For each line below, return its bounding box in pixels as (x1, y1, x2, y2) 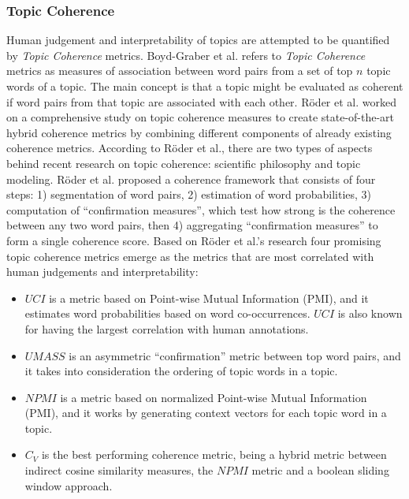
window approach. (24, 477, 113, 493)
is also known (337, 305, 403, 322)
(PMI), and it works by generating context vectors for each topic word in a (24, 404, 387, 421)
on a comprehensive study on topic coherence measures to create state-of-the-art (6, 109, 395, 125)
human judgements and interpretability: (6, 263, 199, 280)
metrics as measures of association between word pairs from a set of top (6, 62, 353, 79)
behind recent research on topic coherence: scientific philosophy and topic (6, 155, 361, 171)
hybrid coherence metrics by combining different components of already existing (6, 124, 392, 140)
